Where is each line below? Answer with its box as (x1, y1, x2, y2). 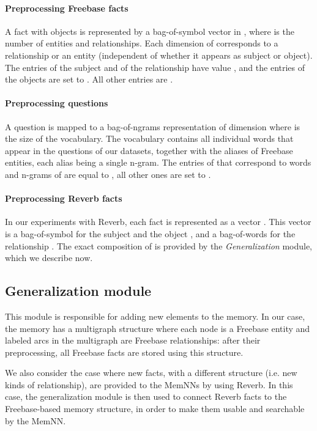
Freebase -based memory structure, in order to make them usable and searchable (5, 402, 305, 415)
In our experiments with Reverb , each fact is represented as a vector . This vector (5, 215, 311, 228)
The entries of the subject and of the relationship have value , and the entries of (5, 61, 305, 73)
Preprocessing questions (5, 97, 108, 109)
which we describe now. (5, 251, 93, 264)
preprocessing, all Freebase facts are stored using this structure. (5, 345, 244, 358)
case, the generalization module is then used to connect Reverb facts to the (5, 390, 287, 403)
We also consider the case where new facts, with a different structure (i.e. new (5, 366, 297, 379)
